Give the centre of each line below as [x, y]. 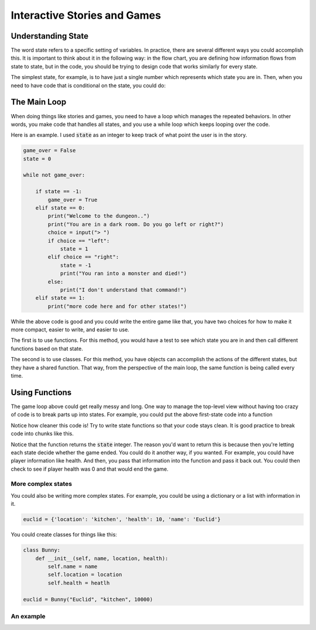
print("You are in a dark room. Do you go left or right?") [136, 224]
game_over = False [49, 150]
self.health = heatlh [79, 583]
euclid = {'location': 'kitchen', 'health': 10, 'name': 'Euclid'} [122, 519]
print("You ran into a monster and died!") [123, 273]
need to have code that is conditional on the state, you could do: [88, 85]
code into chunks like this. [42, 434]
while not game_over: [54, 175]
